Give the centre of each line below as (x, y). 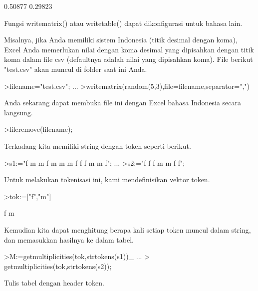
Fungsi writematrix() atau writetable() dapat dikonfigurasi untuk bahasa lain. (123, 23)
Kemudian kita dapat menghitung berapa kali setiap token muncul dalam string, (128, 229)
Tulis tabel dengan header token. (54, 283)
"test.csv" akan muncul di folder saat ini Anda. (76, 69)
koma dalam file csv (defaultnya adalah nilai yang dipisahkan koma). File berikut (129, 59)
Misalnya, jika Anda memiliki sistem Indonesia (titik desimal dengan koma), (121, 40)
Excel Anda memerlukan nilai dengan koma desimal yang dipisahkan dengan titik (129, 49)
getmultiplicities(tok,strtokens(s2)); (58, 266)
